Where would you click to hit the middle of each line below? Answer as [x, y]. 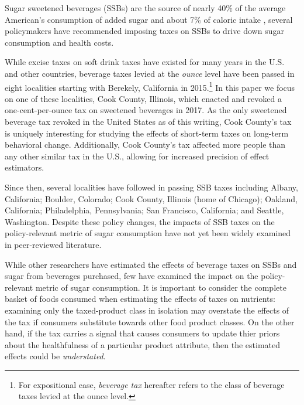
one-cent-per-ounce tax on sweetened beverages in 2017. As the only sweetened [146, 110]
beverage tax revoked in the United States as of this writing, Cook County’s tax [148, 121]
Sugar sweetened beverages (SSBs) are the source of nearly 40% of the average [145, 8]
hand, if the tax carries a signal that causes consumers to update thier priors [142, 333]
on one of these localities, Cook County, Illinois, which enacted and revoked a [143, 98]
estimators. [25, 167]
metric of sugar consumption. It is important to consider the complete [161, 287]
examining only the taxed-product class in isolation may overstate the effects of [147, 310]
